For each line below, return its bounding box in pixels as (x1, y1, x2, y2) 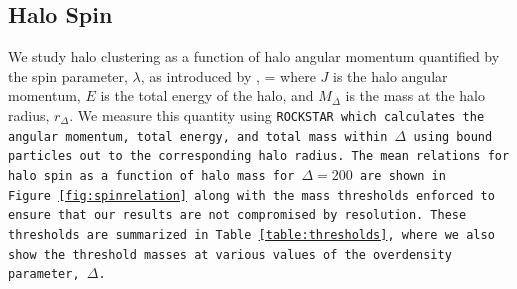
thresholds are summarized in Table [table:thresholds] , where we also (8, 227, 495, 242)
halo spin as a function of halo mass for (8, 168, 295, 183)
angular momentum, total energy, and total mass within (8, 129, 388, 144)
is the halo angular (333, 65, 448, 86)
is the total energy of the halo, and (100, 85, 314, 106)
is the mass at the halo (345, 85, 485, 106)
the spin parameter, (8, 65, 128, 86)
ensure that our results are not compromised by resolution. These (8, 208, 467, 223)
